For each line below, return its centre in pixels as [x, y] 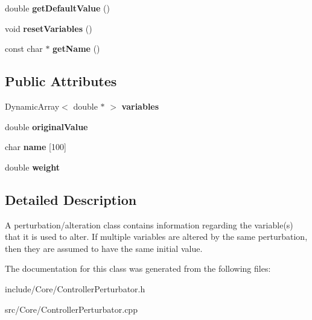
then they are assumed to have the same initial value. [104, 248]
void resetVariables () [49, 28]
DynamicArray [32, 106]
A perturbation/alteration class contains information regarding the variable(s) [149, 224]
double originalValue [46, 126]
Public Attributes [61, 81]
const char [24, 49]
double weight [32, 167]
